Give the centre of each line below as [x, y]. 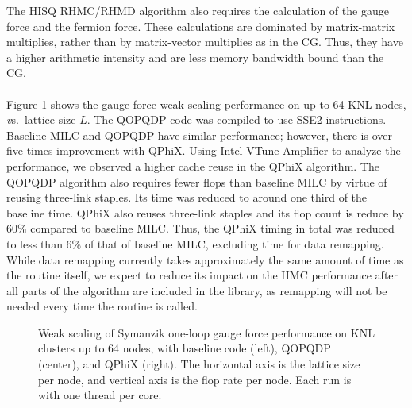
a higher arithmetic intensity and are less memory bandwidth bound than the [195, 57]
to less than [35, 243]
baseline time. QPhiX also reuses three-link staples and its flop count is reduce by [205, 212]
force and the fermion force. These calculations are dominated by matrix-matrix [201, 26]
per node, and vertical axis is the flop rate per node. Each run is [195, 379]
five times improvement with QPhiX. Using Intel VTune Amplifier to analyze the [204, 150]
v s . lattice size [41, 119]
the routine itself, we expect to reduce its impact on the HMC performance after [202, 275]
